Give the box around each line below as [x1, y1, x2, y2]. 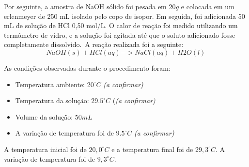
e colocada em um [181, 1, 234, 11]
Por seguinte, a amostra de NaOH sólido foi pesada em [4, 1, 167, 11]
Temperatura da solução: [15, 95, 89, 106]
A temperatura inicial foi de [4, 144, 87, 154]
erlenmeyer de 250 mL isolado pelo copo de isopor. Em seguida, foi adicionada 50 [4, 11, 245, 21]
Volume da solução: [15, 111, 73, 121]
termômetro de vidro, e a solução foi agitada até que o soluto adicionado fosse [4, 30, 235, 40]
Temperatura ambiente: [15, 79, 85, 89]
